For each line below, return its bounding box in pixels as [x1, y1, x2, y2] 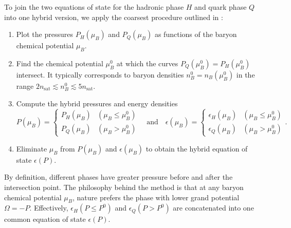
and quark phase [194, 2, 247, 12]
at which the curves [116, 58, 178, 68]
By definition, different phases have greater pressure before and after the [4, 172, 233, 182]
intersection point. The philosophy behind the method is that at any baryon [4, 181, 244, 192]
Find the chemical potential [16, 58, 103, 68]
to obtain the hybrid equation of [145, 143, 248, 154]
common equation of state [4, 214, 86, 224]
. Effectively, [29, 202, 68, 213]
